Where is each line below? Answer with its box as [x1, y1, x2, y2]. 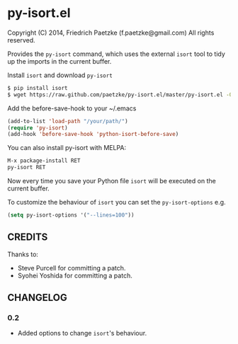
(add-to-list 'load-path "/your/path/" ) [7, 117, 129, 125]
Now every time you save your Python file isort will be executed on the [7, 177, 216, 185]
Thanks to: [7, 250, 39, 258]
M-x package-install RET [7, 157, 81, 164]
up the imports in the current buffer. [7, 57, 112, 65]
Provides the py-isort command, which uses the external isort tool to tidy [7, 50, 225, 58]
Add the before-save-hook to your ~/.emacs [7, 104, 137, 113]
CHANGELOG [7, 292, 67, 304]
